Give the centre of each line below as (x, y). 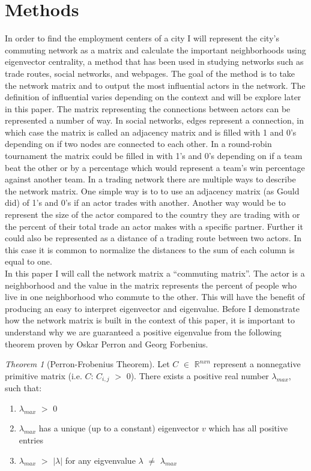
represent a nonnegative (257, 364)
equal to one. (29, 261)
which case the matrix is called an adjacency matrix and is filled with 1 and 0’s (151, 132)
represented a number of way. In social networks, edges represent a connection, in (154, 120)
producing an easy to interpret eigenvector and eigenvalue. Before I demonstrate (152, 308)
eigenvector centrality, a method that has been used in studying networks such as (154, 61)
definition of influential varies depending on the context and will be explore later (153, 97)
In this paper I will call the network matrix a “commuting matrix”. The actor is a (155, 273)
